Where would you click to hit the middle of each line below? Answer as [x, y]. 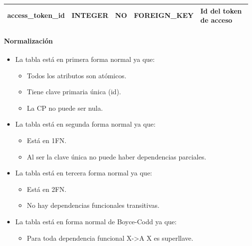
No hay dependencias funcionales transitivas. [93, 205]
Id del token [221, 10]
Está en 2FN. [47, 189]
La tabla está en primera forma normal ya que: [85, 59]
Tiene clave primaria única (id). [74, 92]
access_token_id [36, 15]
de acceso [216, 20]
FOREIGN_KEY [164, 15]
